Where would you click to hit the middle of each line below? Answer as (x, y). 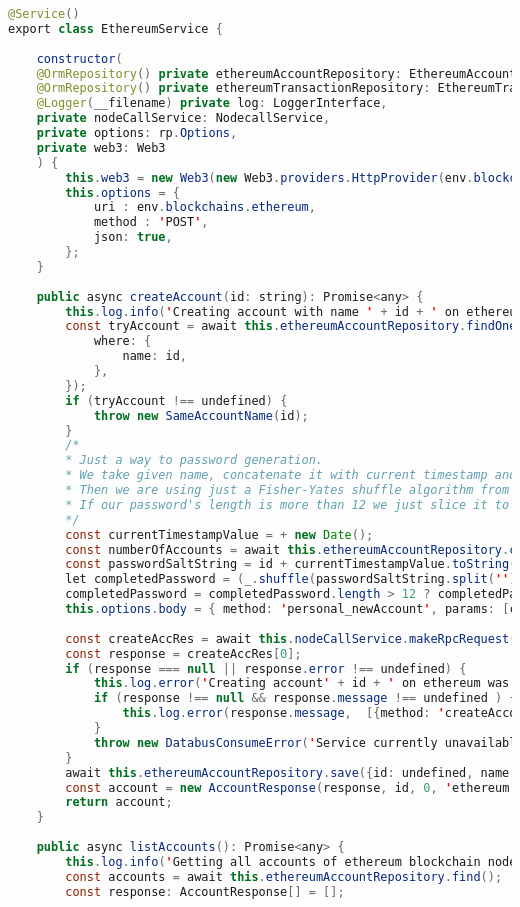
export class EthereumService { (115, 28)
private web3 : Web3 (101, 147)
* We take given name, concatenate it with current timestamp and (291, 475)
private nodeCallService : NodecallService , (183, 118)
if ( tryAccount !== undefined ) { (176, 400)
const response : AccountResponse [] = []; (205, 891)
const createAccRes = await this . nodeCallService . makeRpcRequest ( (291, 638)
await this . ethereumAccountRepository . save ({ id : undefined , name (287, 772)
